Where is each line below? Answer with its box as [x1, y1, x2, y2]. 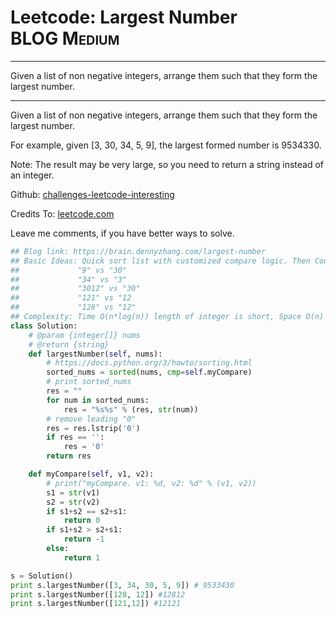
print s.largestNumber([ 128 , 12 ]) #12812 [10, 589, 186, 600]
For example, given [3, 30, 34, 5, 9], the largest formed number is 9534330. [10, 139, 322, 151]
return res [46, 451, 92, 461]
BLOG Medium [10, 27, 120, 50]
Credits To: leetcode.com [10, 207, 115, 220]
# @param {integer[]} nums [28, 330, 141, 340]
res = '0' [63, 442, 105, 452]
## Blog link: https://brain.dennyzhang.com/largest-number [10, 246, 267, 256]
